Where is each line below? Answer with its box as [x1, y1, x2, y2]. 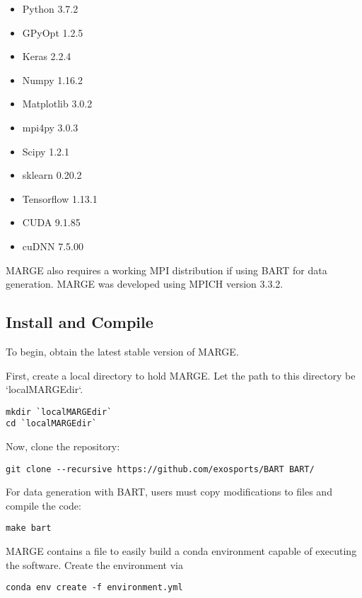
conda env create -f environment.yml [6, 582, 183, 593]
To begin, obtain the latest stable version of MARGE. [6, 344, 239, 358]
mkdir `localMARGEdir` [6, 406, 112, 417]
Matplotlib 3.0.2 [22, 96, 93, 111]
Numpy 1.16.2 [22, 72, 83, 87]
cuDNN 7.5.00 [22, 238, 83, 253]
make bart [6, 523, 52, 534]
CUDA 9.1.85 [22, 215, 81, 230]
